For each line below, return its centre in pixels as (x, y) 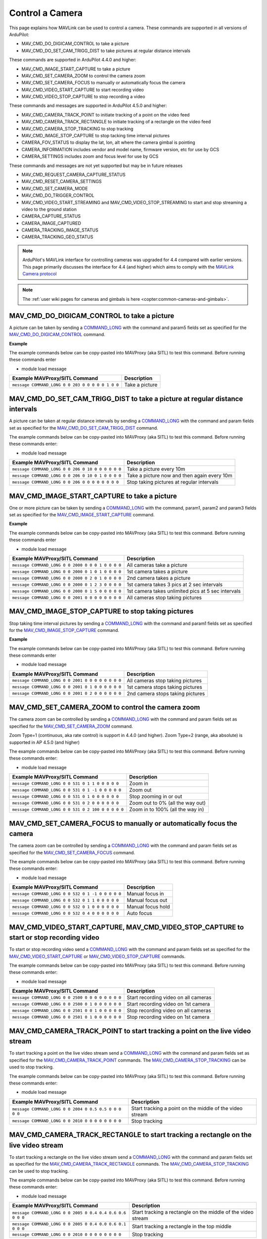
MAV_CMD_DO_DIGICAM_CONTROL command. (57, 335)
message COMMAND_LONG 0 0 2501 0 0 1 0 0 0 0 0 (67, 1010)
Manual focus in (145, 894)
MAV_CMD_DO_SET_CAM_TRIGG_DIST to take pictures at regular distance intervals (106, 51)
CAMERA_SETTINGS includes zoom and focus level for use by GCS (90, 157)
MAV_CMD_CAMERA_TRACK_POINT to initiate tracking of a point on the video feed (106, 114)
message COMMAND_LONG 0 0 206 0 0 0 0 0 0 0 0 (66, 482)
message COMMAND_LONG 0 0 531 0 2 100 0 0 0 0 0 (68, 810)
